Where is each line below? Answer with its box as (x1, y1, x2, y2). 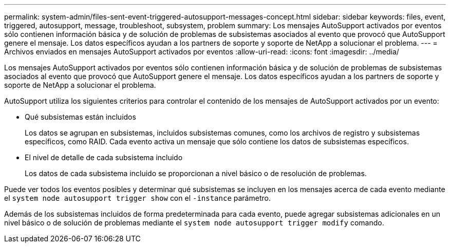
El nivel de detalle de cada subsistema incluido (25, 153, 183, 162)
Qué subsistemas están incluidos (25, 112, 136, 121)
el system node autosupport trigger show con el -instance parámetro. (4, 194, 271, 202)
